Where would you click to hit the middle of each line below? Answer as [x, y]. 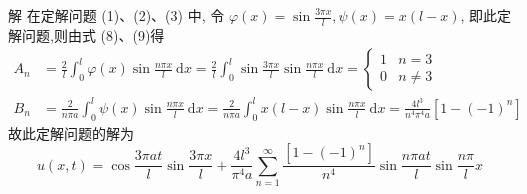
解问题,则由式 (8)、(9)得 [86, 34]
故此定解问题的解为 [71, 132]
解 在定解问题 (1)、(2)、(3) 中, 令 [116, 15]
